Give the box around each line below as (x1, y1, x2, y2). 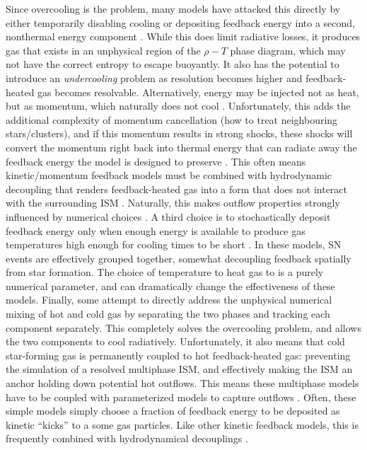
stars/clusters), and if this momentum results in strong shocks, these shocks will (6, 126, 353, 141)
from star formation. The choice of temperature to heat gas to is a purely (6, 265, 324, 279)
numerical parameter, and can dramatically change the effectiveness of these (6, 278, 335, 293)
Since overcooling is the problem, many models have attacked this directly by (6, 1, 341, 16)
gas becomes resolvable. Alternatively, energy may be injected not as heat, (37, 84, 359, 99)
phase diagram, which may (230, 42, 346, 57)
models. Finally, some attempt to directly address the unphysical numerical (6, 292, 332, 307)
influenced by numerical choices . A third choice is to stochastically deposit (6, 209, 331, 224)
